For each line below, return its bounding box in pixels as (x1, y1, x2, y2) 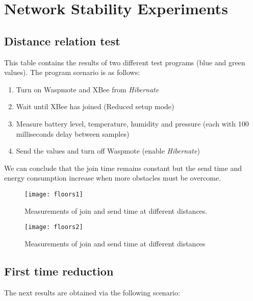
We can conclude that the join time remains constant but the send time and (4, 162, 242, 173)
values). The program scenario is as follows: (4, 67, 140, 78)
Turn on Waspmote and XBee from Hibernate (16, 84, 159, 94)
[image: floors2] (24, 223, 83, 231)
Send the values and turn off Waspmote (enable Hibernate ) (16, 145, 200, 156)
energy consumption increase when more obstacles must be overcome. (4, 172, 221, 183)
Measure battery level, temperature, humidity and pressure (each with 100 (16, 118, 249, 129)
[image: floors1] (24, 190, 83, 198)
